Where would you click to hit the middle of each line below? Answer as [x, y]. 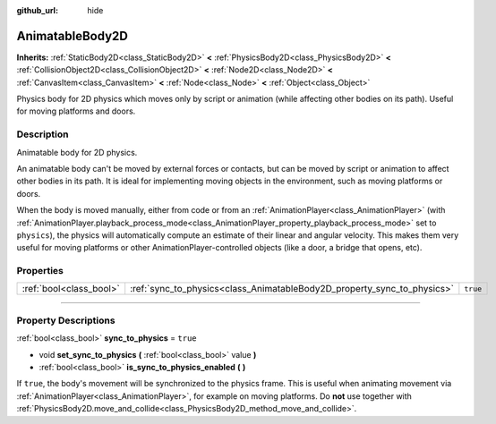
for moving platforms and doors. [76, 111]
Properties [40, 271]
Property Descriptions [66, 320]
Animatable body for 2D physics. [77, 152]
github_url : [37, 10]
